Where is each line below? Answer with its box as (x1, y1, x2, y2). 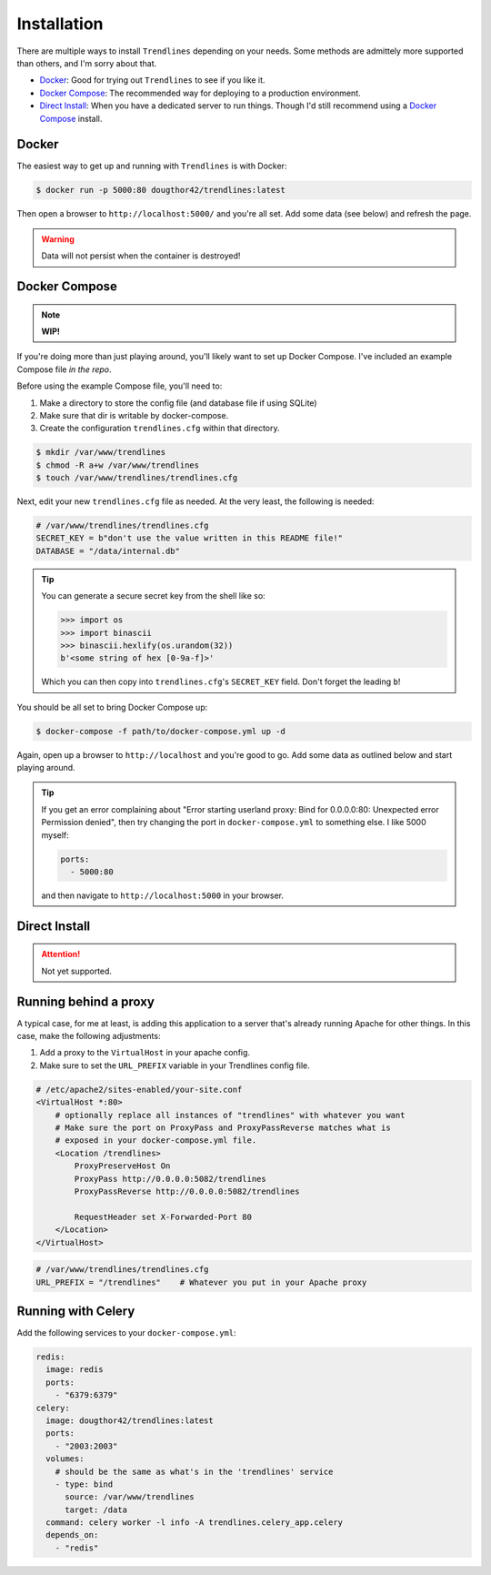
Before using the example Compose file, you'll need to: (16, 380, 223, 391)
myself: (41, 829, 70, 841)
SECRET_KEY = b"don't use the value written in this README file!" (35, 533, 344, 543)
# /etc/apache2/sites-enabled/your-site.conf (35, 1084, 243, 1095)
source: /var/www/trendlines (65, 1492, 195, 1502)
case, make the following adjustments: (16, 1031, 161, 1042)
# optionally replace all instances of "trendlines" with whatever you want (55, 1110, 406, 1120)
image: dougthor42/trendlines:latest (45, 1415, 214, 1426)
